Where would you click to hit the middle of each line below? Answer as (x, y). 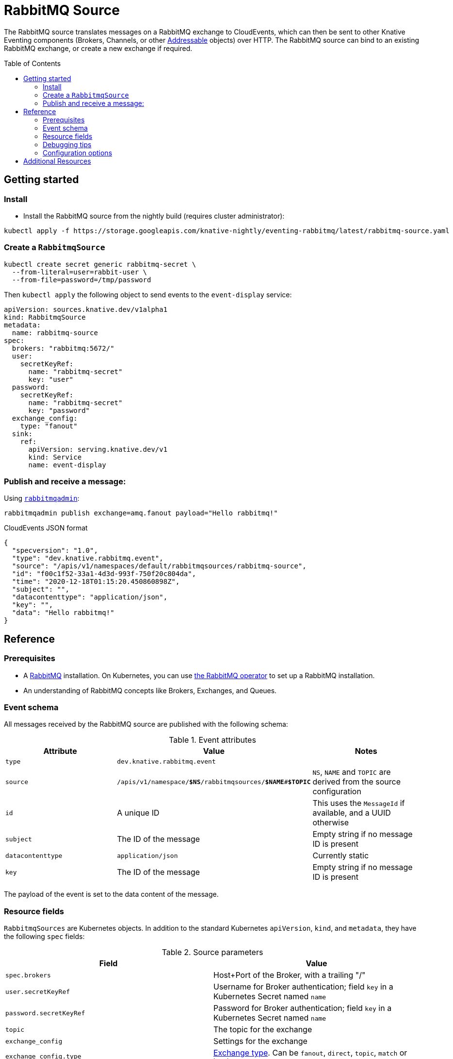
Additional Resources (57, 161)
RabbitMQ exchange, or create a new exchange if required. (98, 48)
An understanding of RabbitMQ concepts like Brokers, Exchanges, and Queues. (150, 690)
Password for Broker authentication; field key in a (303, 1008)
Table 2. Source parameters (212, 952)
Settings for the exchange (260, 1041)
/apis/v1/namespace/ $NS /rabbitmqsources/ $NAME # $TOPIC (214, 782)
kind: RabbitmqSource (45, 317)
